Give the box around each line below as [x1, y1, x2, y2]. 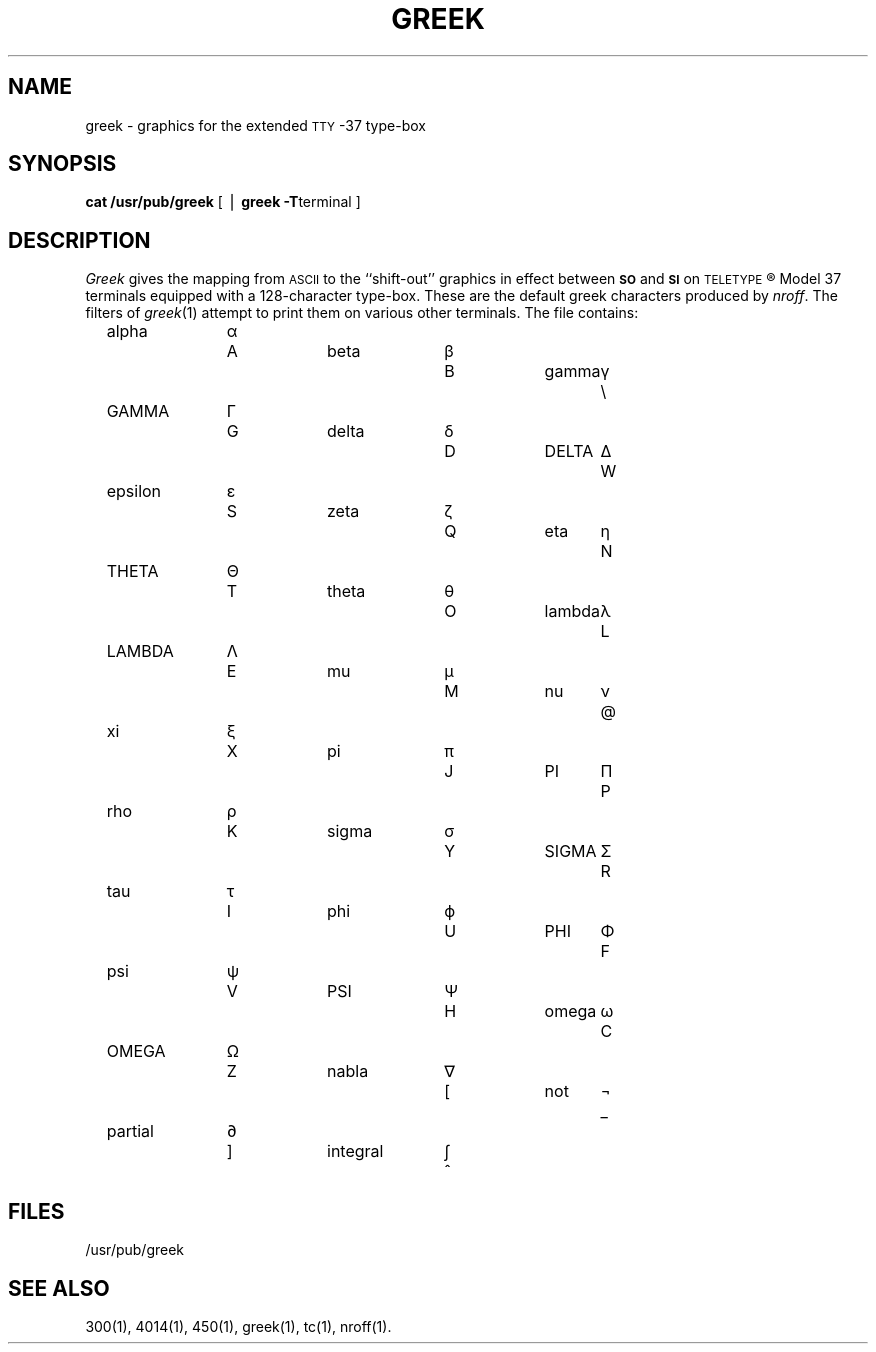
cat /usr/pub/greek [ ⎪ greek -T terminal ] [85, 193, 361, 211]
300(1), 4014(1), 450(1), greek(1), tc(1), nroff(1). [85, 1317, 392, 1335]
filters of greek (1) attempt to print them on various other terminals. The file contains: [85, 304, 639, 322]
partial [106, 1121, 154, 1142]
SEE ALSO [8, 1275, 110, 1301]
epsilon [106, 481, 162, 502]
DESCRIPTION [8, 227, 151, 253]
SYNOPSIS [8, 151, 117, 177]
